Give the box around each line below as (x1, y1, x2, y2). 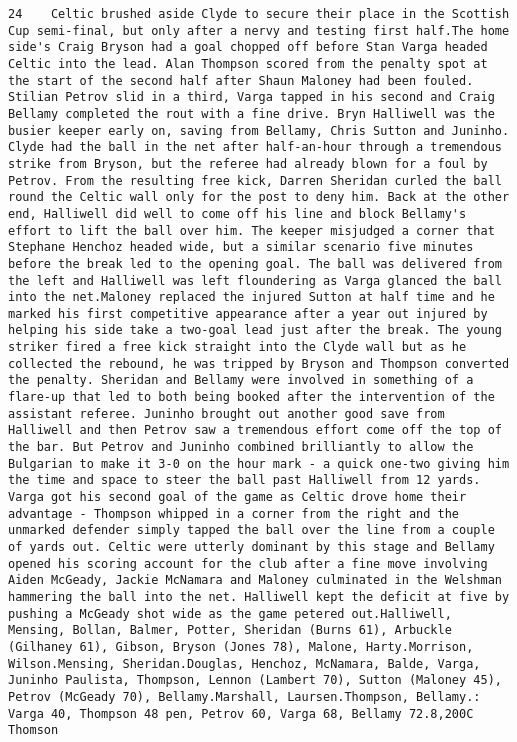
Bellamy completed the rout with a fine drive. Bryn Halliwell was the (8, 106, 495, 121)
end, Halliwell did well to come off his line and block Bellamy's (8, 206, 467, 221)
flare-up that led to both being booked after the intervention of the (8, 390, 495, 405)
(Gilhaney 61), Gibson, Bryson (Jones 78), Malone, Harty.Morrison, (8, 639, 474, 654)
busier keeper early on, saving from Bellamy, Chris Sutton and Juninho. (8, 123, 510, 138)
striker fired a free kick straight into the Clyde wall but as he (8, 340, 467, 355)
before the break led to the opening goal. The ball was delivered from (8, 256, 502, 271)
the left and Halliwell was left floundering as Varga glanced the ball (8, 273, 502, 288)
